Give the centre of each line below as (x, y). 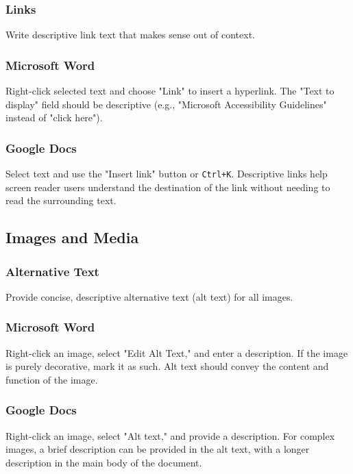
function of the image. (52, 379)
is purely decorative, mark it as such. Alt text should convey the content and (167, 366)
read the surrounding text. (61, 200)
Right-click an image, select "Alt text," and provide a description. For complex (170, 435)
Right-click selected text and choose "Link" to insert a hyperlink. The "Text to (170, 91)
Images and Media (72, 237)
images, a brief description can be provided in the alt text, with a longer (158, 449)
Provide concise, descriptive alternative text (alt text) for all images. (149, 296)
